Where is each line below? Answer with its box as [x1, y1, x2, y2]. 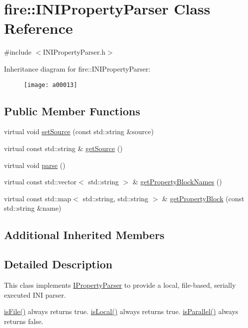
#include [4, 47, 32, 57]
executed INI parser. [4, 289, 66, 300]
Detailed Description [4, 256, 113, 272]
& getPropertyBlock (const [162, 193, 245, 203]
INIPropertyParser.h [43, 47, 106, 57]
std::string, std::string [83, 193, 149, 203]
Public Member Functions [4, 103, 140, 118]
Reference [4, 18, 73, 38]
